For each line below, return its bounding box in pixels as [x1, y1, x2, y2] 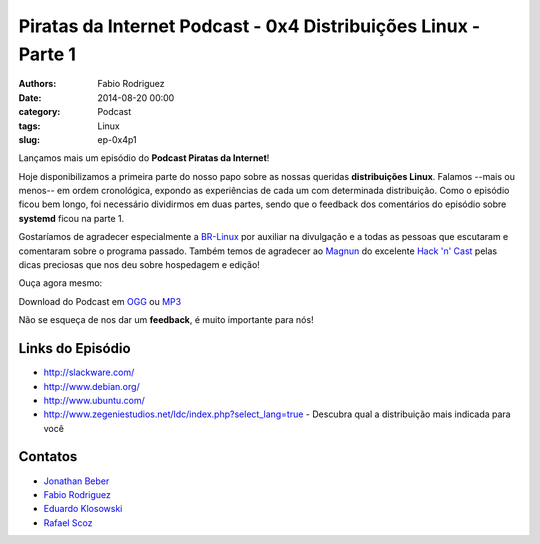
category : [18, 106, 61, 118]
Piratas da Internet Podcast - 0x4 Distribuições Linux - [18, 15, 481, 37]
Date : [18, 91, 42, 104]
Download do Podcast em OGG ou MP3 [18, 295, 182, 307]
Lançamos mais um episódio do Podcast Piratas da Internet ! [18, 152, 270, 164]
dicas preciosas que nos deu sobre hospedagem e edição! [18, 259, 260, 271]
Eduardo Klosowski [43, 503, 123, 515]
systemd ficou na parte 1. [18, 212, 125, 224]
